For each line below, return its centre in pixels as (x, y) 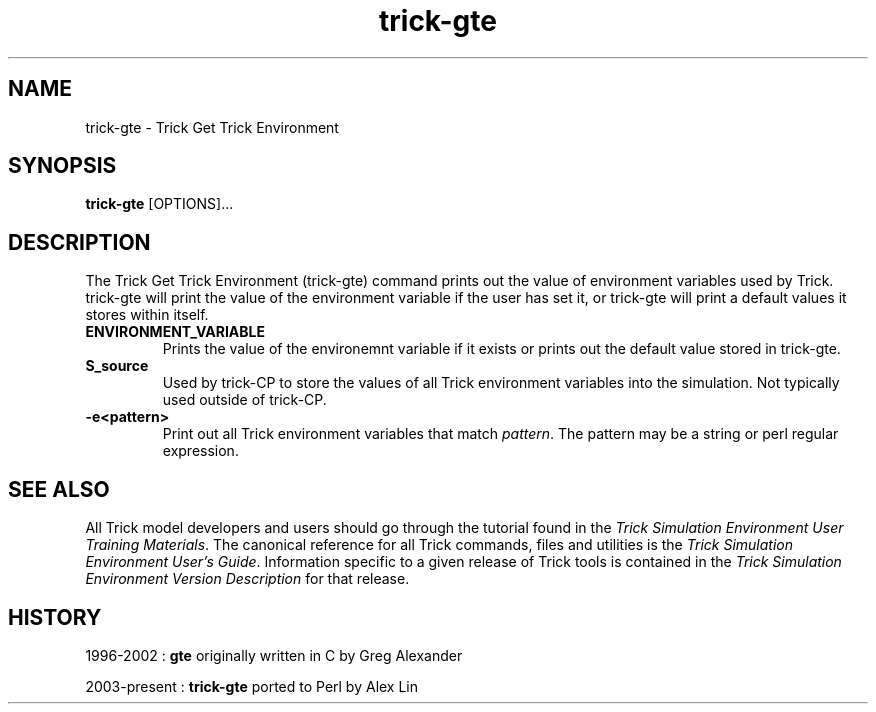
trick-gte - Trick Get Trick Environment (212, 127)
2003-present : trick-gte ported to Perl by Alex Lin (252, 686)
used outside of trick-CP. (244, 400)
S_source (117, 366)
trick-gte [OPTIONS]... (159, 204)
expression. (200, 451)
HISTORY (55, 617)
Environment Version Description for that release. (247, 579)
